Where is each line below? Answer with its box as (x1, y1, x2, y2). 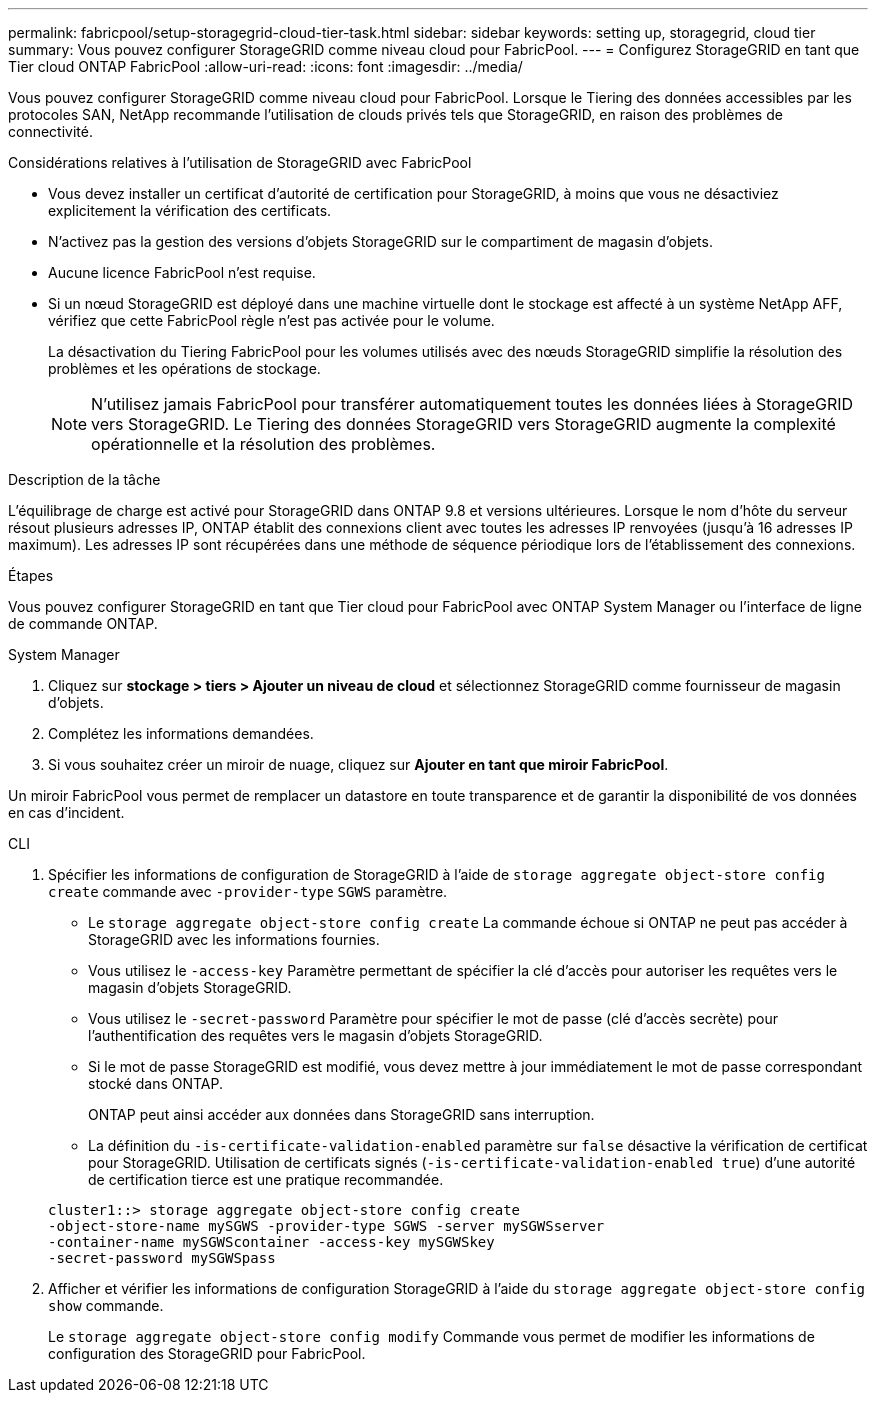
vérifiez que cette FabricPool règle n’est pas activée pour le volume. (48, 312, 495, 329)
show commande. (48, 1297, 164, 1314)
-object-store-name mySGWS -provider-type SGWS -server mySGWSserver (48, 1218, 605, 1234)
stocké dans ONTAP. (88, 1075, 223, 1092)
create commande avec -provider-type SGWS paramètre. (48, 883, 448, 900)
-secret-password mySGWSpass (48, 1250, 276, 1266)
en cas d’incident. (8, 804, 125, 821)
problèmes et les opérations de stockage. (48, 360, 321, 377)
